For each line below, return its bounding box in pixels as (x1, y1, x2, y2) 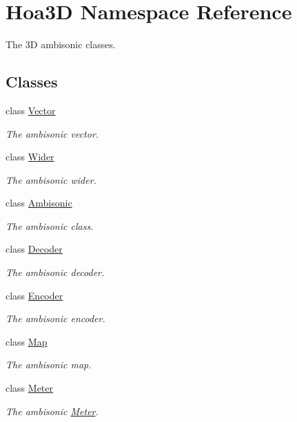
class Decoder (6, 242, 63, 256)
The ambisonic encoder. (6, 311, 105, 326)
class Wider (6, 149, 54, 164)
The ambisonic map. (6, 357, 92, 372)
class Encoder (6, 288, 63, 302)
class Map (6, 334, 48, 348)
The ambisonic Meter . (6, 403, 99, 418)
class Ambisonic (6, 196, 72, 210)
